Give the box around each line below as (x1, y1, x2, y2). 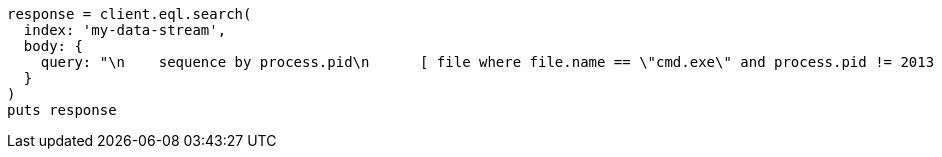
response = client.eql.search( (7, 6, 252, 22)
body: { (23, 38, 83, 54)
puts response (7, 102, 117, 118)
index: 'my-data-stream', (23, 22, 227, 38)
